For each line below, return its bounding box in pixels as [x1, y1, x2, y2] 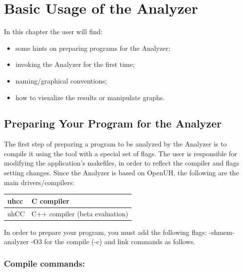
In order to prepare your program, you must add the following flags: [4, 227, 207, 237]
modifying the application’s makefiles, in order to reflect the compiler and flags [4, 158, 240, 168]
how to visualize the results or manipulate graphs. [15, 92, 165, 102]
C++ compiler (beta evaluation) [31, 208, 129, 218]
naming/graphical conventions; [15, 75, 107, 85]
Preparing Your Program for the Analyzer [4, 116, 222, 131]
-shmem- [209, 227, 235, 237]
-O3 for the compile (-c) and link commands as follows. [31, 236, 195, 247]
